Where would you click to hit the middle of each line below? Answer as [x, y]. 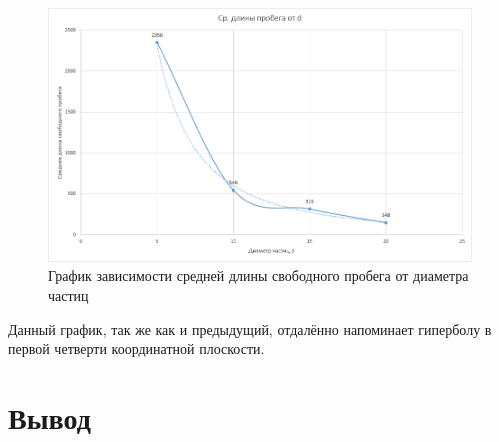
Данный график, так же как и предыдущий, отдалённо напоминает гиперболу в [250, 328]
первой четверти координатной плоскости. [136, 348]
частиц [68, 294]
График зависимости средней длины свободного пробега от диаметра [258, 275]
